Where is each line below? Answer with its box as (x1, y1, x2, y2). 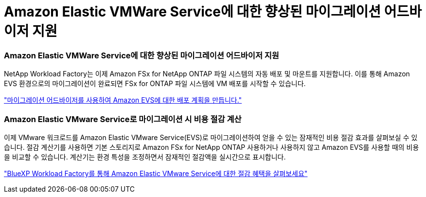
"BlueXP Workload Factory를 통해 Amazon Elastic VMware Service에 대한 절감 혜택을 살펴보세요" (4, 169, 308, 178)
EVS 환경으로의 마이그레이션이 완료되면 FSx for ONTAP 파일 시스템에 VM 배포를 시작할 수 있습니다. (4, 79, 306, 88)
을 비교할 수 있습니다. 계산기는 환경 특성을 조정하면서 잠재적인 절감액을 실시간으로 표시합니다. (4, 152, 286, 161)
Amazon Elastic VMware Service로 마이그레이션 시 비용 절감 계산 (4, 114, 242, 124)
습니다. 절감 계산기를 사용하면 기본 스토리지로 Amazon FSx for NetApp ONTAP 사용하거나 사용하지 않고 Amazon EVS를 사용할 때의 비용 (4, 143, 419, 151)
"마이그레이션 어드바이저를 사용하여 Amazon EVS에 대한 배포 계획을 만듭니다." (4, 96, 242, 105)
